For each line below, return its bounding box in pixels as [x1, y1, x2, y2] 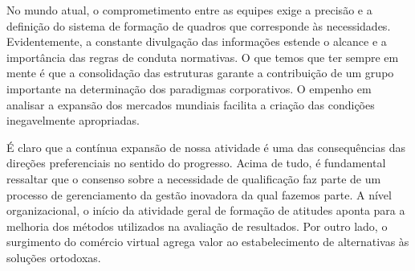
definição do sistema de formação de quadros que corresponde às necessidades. [6, 17, 391, 34]
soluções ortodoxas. [6, 248, 101, 265]
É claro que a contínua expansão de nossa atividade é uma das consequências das [6, 138, 405, 155]
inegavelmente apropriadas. [6, 112, 140, 129]
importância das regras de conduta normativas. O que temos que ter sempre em [6, 48, 399, 65]
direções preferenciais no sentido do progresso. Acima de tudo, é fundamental [6, 154, 386, 171]
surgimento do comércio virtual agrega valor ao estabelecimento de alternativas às [6, 233, 409, 250]
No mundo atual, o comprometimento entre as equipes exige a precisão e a [6, 2, 372, 18]
